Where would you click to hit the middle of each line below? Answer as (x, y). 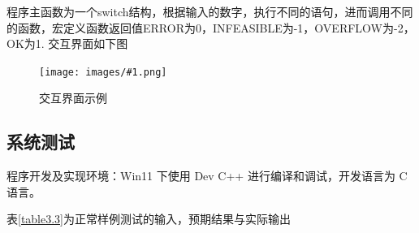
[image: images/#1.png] (103, 72)
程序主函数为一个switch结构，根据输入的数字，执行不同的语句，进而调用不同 (210, 11)
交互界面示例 (73, 98)
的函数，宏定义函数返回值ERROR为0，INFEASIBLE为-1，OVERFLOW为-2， (211, 27)
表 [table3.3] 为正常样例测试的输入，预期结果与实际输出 (149, 219)
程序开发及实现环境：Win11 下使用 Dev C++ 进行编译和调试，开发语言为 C (207, 176)
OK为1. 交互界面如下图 (67, 43)
